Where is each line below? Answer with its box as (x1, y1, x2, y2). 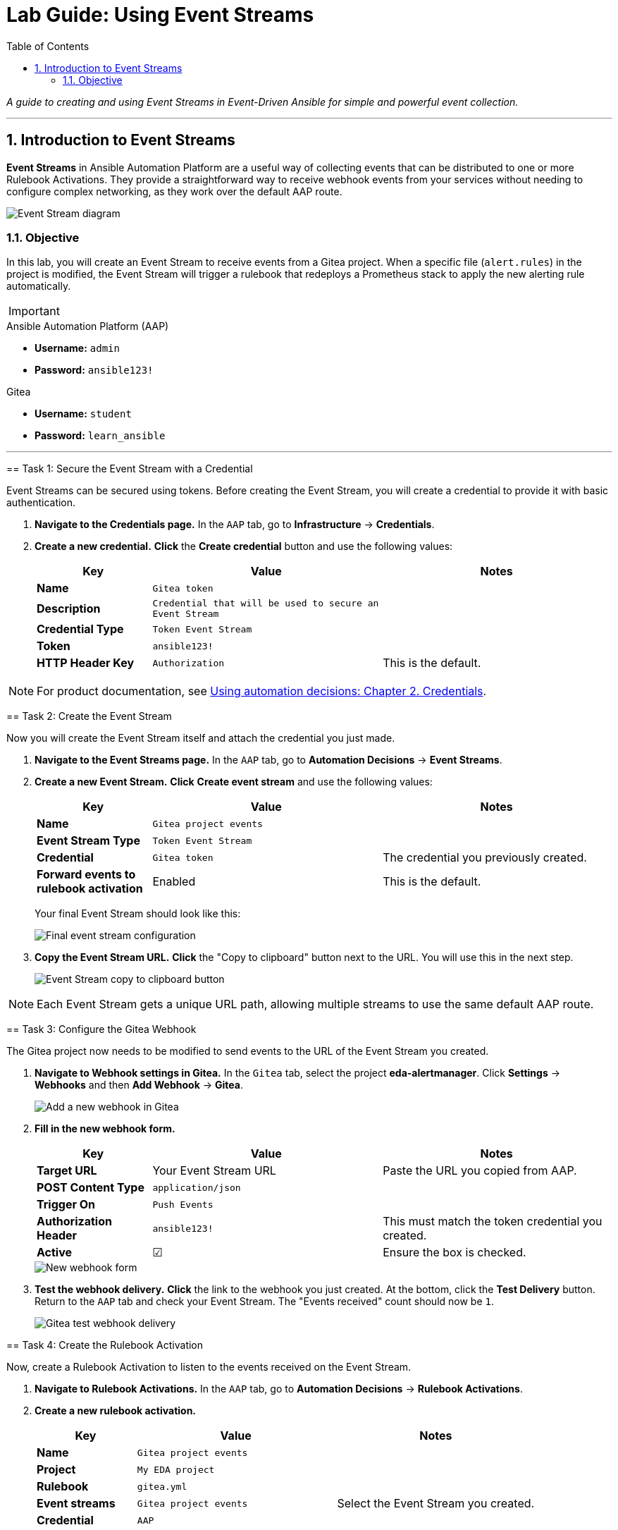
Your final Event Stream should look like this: (35, 907, 241, 920)
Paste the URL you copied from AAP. (383, 1163, 577, 1178)
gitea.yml (137, 1481, 187, 1492)
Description (37, 601, 101, 616)
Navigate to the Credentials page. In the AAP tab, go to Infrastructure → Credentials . (35, 518, 435, 531)
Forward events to (37, 867, 136, 882)
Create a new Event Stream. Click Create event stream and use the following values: (35, 776, 433, 788)
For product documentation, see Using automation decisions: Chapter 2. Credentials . (37, 684, 487, 699)
